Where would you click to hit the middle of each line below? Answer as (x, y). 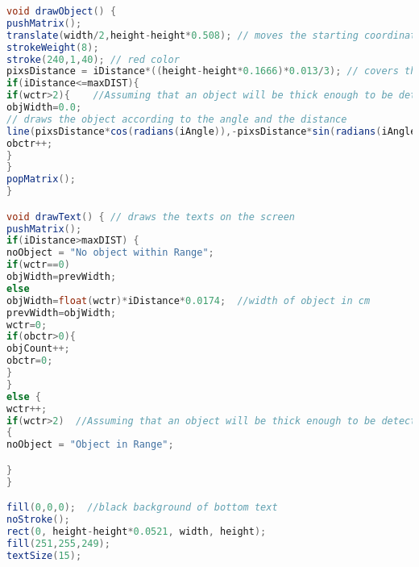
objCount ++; (38, 349)
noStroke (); (38, 520)
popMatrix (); (41, 179)
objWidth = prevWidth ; (62, 277)
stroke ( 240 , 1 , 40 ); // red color (93, 59)
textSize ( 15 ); (44, 555)
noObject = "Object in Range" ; (90, 445)
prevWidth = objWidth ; (62, 313)
